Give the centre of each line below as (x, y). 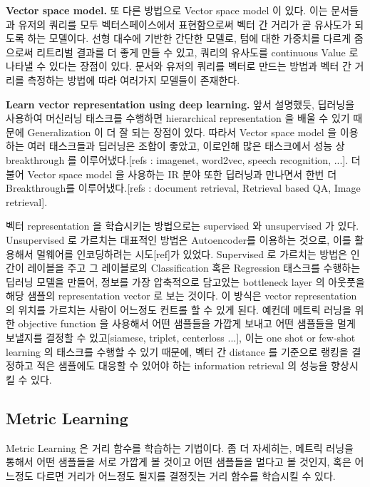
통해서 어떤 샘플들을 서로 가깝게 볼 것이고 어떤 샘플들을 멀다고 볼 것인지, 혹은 (179, 462)
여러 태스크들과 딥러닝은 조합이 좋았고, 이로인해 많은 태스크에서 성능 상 (186, 146)
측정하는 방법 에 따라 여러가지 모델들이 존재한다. (134, 80)
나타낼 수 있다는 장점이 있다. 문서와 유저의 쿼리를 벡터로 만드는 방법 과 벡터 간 (179, 66)
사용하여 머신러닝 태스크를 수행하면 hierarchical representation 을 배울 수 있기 (178, 118)
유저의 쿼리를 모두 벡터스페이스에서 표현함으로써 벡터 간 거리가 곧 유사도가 (185, 24)
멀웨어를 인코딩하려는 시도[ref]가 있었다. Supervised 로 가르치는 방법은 (192, 253)
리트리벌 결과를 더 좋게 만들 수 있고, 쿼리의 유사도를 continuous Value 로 (197, 52)
